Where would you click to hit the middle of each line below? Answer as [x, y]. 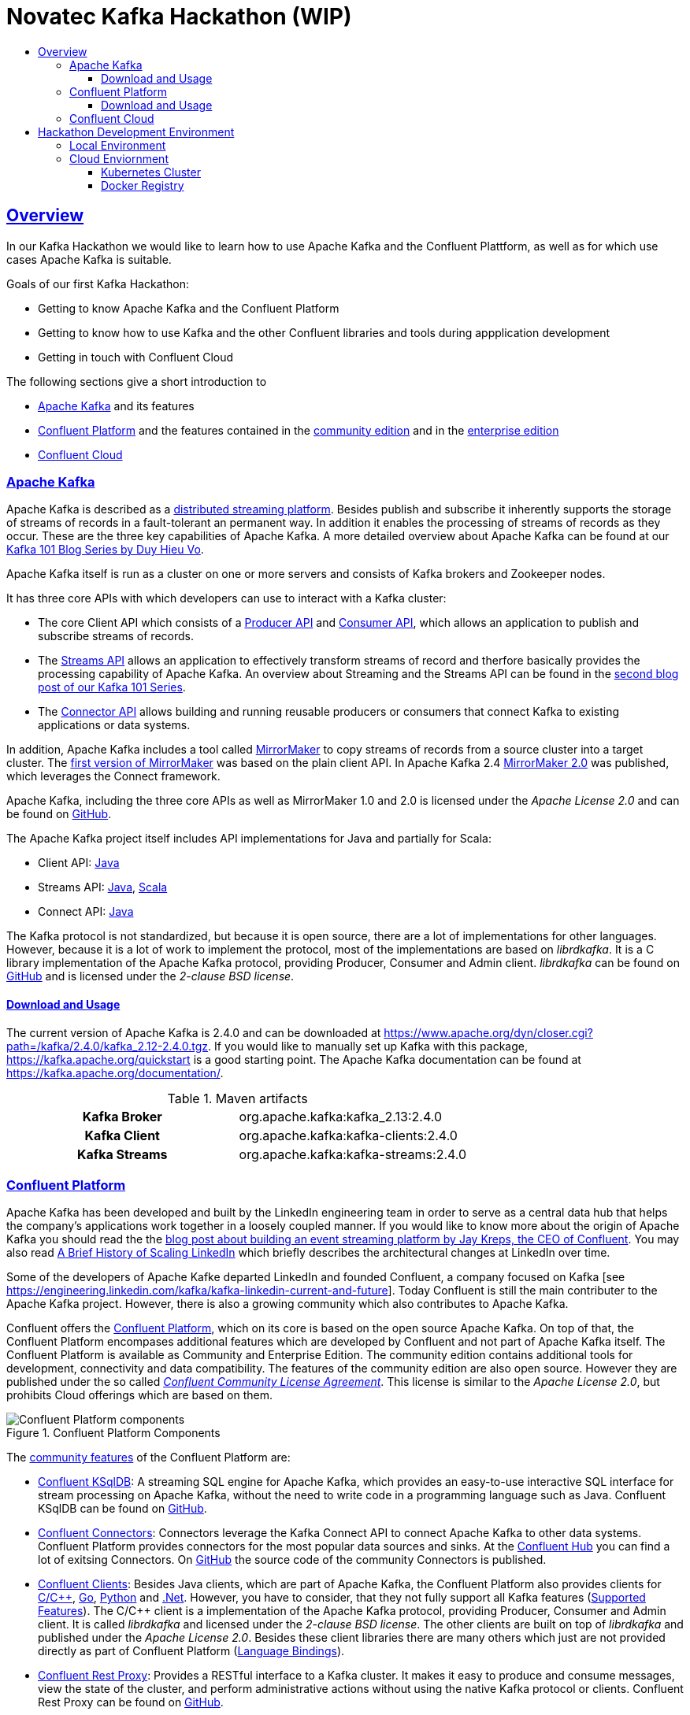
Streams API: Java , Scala [103, 887]
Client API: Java [79, 863]
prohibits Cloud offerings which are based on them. [140, 1395]
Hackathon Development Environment [136, 131]
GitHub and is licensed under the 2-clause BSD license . [150, 976]
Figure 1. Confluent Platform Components [113, 1433]
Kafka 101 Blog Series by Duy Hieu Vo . [105, 550]
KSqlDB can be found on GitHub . [122, 1509]
